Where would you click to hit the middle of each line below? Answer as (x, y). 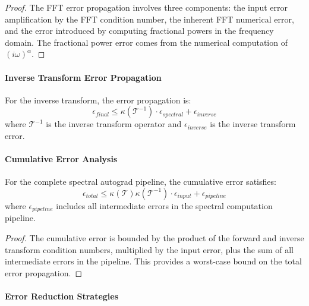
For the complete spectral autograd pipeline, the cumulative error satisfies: (141, 182)
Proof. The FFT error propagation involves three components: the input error (146, 7)
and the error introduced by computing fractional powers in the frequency (139, 31)
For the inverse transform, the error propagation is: (98, 100)
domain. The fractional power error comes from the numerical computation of (146, 42)
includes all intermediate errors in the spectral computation (164, 205)
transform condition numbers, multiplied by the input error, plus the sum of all (149, 249)
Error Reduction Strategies (62, 296)
